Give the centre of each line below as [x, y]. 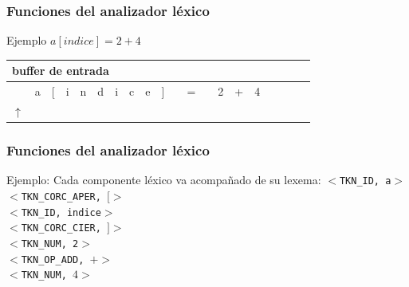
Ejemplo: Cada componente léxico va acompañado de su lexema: [164, 180]
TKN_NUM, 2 [50, 244]
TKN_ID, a [365, 181]
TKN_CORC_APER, [61, 197]
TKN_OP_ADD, [53, 259]
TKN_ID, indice [61, 212]
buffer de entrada [61, 71]
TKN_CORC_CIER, [61, 228]
